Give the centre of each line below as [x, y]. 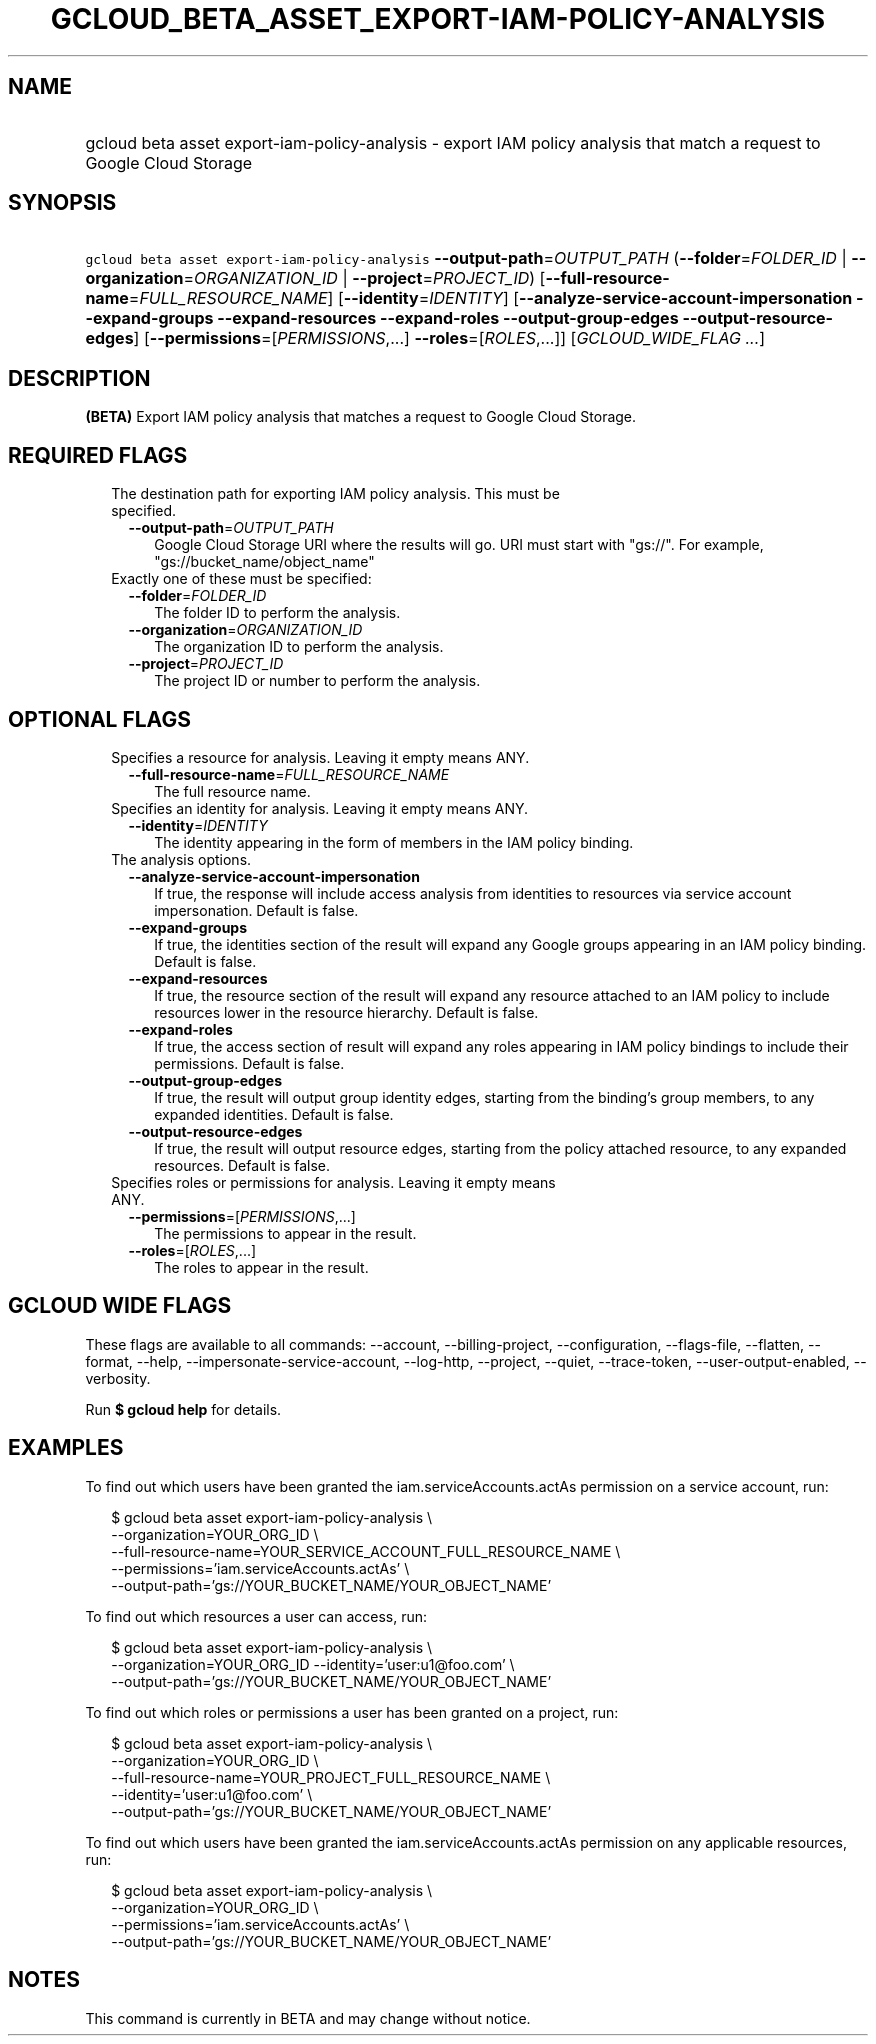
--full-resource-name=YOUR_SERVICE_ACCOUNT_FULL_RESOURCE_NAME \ [366, 1551]
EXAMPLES [66, 1448]
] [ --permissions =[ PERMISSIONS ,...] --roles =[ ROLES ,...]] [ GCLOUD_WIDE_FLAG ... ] [449, 338]
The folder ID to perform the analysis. [277, 613]
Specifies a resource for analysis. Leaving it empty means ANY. [320, 757]
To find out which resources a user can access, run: [256, 1616]
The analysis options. [181, 859]
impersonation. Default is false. [256, 910]
